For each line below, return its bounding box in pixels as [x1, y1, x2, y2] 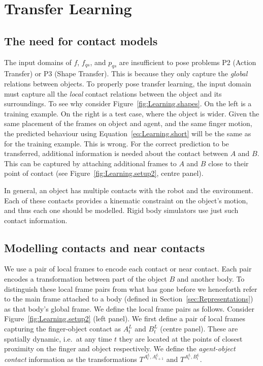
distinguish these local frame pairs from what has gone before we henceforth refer [4, 283, 257, 294]
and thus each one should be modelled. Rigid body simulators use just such [4, 205, 239, 216]
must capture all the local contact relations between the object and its [4, 88, 222, 99]
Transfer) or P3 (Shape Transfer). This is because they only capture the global [4, 68, 248, 79]
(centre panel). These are [160, 323, 238, 334]
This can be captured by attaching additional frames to [4, 158, 177, 168]
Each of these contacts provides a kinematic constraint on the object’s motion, [4, 195, 248, 205]
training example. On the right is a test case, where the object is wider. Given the [4, 108, 259, 118]
